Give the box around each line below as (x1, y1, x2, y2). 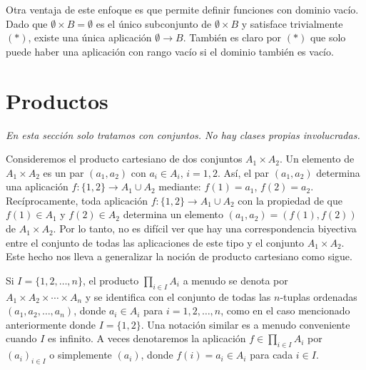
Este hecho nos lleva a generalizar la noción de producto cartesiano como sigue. (6, 249, 352, 264)
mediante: (158, 179, 201, 194)
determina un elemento (123, 207, 224, 222)
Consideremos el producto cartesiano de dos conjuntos (6, 151, 243, 166)
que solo (310, 30, 346, 45)
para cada (250, 347, 293, 362)
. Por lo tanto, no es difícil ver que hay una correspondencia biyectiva (53, 221, 357, 236)
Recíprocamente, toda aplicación (6, 192, 148, 207)
